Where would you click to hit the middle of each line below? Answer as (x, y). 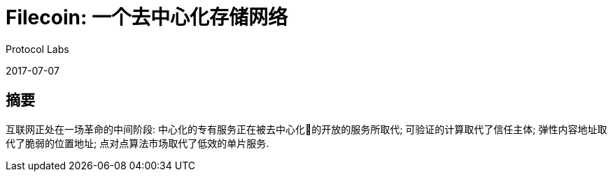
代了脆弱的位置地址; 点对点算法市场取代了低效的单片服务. (138, 143)
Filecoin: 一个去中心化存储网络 (147, 17)
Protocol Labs (37, 49)
